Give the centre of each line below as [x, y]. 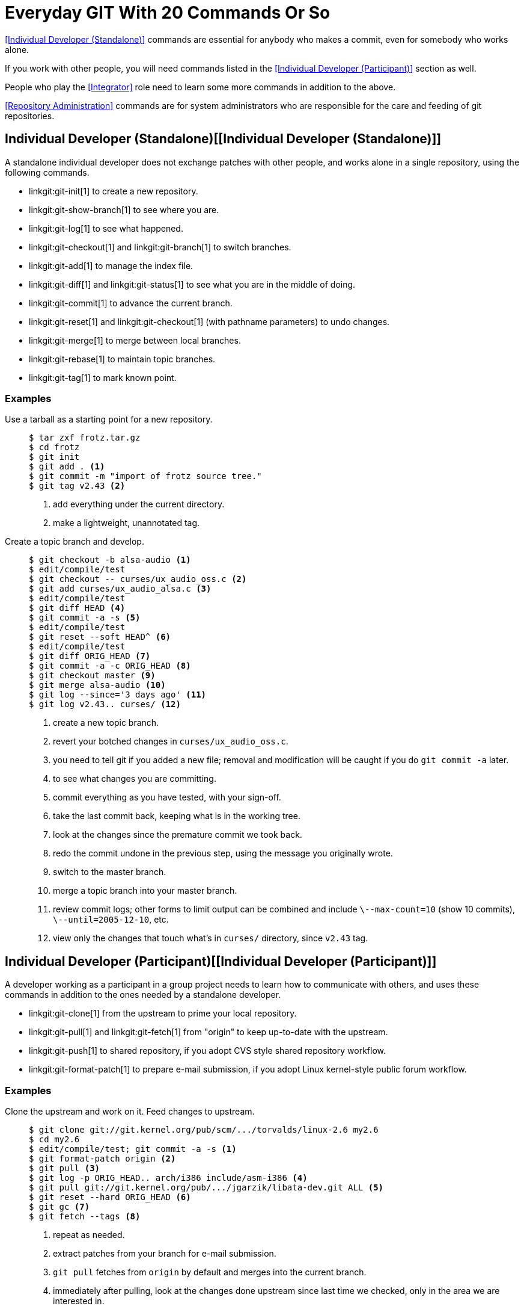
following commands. [47, 172]
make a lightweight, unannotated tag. [126, 523]
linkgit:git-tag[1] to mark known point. [103, 377]
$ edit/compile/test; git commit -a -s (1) [133, 1149]
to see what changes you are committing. [135, 779]
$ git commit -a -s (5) [85, 618]
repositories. [30, 116]
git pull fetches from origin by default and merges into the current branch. [210, 1272]
